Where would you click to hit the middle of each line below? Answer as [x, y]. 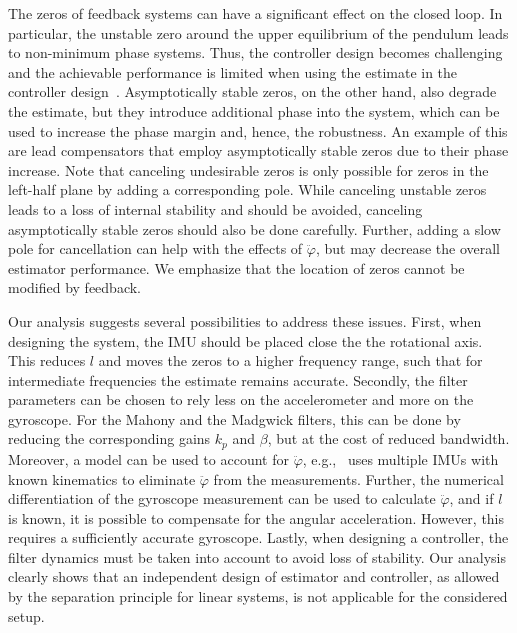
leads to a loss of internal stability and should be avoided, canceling [215, 208]
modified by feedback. [75, 287]
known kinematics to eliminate [102, 478]
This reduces [47, 360]
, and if [471, 498]
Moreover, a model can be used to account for [148, 458]
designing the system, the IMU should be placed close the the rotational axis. [245, 340]
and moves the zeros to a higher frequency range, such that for [290, 360]
